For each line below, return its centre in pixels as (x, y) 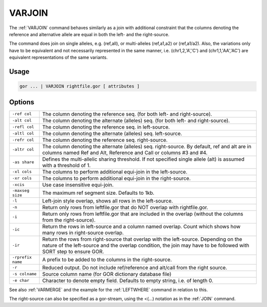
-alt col (22, 120)
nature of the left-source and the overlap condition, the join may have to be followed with (146, 245)
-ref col (22, 114)
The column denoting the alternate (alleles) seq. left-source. (112, 133)
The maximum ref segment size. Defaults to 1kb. (98, 193)
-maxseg (21, 190)
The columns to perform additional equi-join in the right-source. (116, 178)
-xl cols (22, 172)
